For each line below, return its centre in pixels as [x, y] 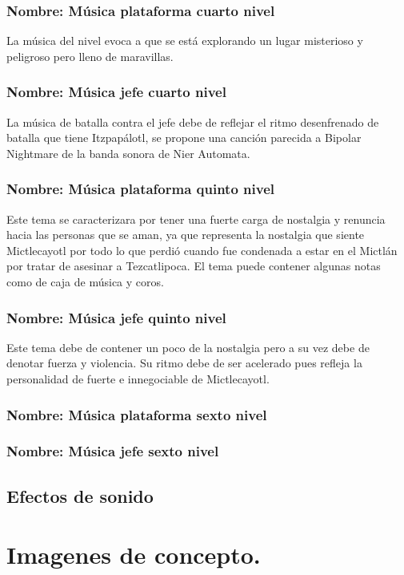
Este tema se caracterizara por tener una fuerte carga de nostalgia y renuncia [196, 219]
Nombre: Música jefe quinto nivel [116, 317]
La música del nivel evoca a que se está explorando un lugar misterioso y [185, 40]
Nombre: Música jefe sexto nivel [113, 451]
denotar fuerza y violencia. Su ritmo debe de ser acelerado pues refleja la [184, 363]
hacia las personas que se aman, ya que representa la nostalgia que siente [186, 235]
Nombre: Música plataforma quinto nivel [141, 189]
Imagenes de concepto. [134, 555]
